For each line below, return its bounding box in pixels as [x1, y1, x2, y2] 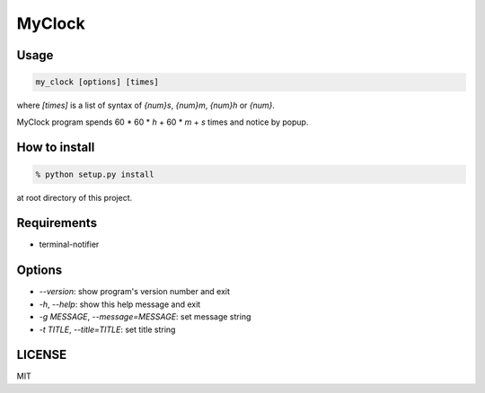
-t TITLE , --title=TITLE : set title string [39, 324, 176, 335]
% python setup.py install [35, 169, 154, 179]
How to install [16, 140, 95, 155]
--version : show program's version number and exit [39, 286, 231, 297]
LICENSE [16, 347, 67, 362]
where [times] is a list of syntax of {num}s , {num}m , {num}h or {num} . [16, 100, 276, 111]
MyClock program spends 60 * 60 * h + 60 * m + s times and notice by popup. [16, 117, 309, 127]
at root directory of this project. [16, 192, 133, 203]
